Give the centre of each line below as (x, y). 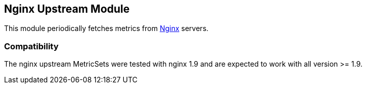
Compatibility (31, 46)
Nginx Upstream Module (67, 9)
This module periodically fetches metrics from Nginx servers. (106, 28)
